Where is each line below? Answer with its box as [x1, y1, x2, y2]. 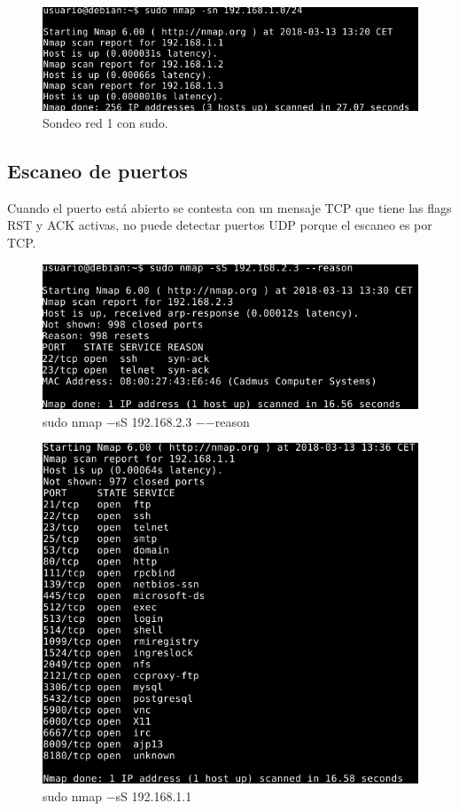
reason [214, 412, 250, 430]
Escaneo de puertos [7, 157, 188, 185]
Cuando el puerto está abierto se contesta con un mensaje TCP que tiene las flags [7, 198, 452, 217]
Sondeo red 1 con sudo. [43, 114, 168, 132]
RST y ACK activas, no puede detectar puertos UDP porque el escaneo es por [7, 216, 432, 234]
